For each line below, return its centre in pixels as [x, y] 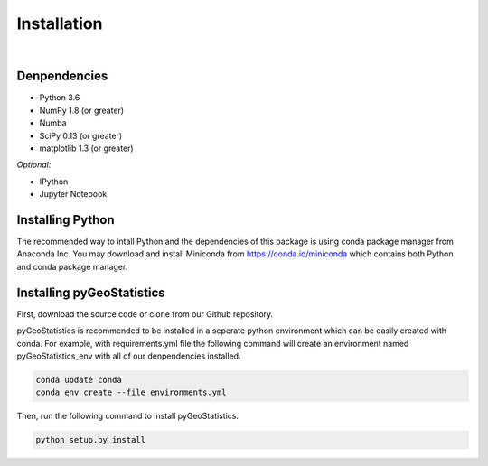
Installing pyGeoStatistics [91, 292]
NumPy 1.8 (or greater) [82, 110]
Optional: [34, 165]
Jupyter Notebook [73, 194]
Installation [60, 23]
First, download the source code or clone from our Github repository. [145, 314]
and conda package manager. [72, 266]
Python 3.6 [60, 98]
